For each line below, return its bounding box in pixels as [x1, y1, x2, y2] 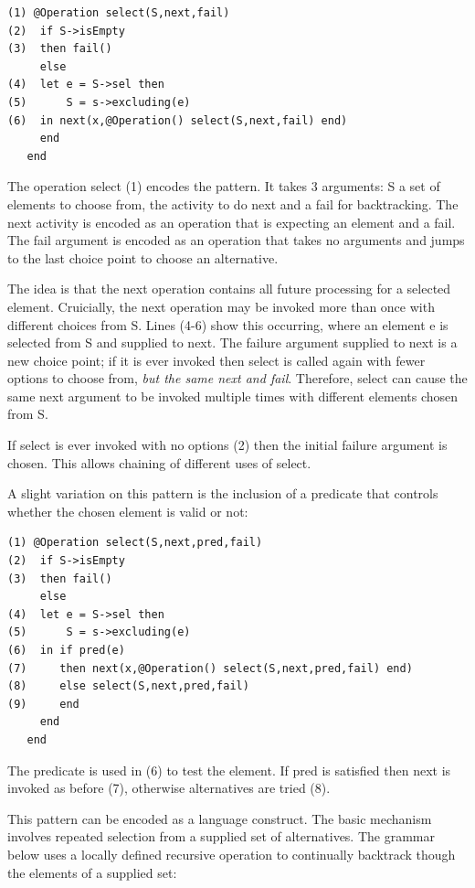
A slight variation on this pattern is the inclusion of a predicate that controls [7, 484, 438, 503]
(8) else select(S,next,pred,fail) [7, 679, 249, 693]
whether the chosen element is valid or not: [7, 501, 248, 520]
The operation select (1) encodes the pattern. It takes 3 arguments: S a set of [7, 177, 440, 196]
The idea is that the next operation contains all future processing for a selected [7, 279, 451, 298]
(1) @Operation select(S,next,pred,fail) [7, 536, 263, 550]
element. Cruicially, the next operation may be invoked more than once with [7, 296, 435, 316]
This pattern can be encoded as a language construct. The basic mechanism [7, 808, 432, 828]
